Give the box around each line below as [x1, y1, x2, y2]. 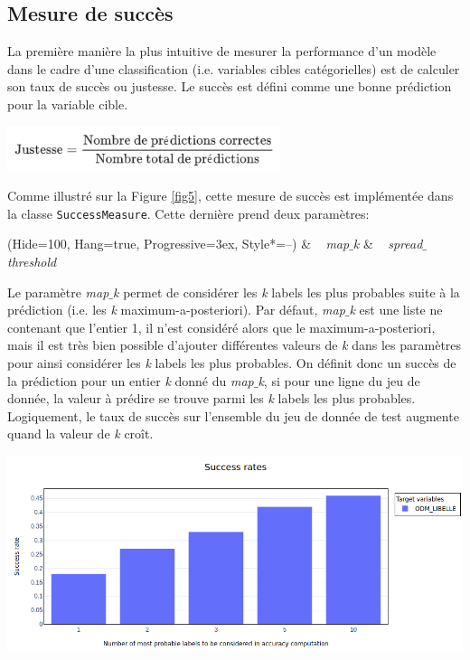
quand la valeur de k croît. [7, 424, 154, 443]
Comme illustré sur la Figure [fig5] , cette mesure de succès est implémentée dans [7, 186, 454, 205]
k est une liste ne [349, 300, 443, 319]
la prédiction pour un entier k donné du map [7, 371, 254, 390]
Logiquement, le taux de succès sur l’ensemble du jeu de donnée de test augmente [7, 406, 459, 425]
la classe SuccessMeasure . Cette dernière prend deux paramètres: [7, 203, 370, 222]
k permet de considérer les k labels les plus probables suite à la [113, 282, 460, 301]
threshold [7, 252, 57, 270]
